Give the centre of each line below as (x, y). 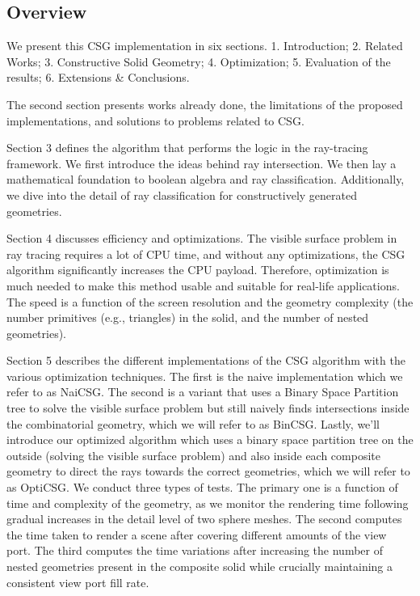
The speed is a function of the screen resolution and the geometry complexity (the (210, 301)
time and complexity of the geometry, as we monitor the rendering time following (208, 503)
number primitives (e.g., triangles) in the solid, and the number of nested (188, 317)
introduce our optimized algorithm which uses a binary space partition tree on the (210, 440)
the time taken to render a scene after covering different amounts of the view (197, 534)
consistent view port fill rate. (78, 582)
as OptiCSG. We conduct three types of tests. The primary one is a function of (202, 487)
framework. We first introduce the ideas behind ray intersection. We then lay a (202, 163)
